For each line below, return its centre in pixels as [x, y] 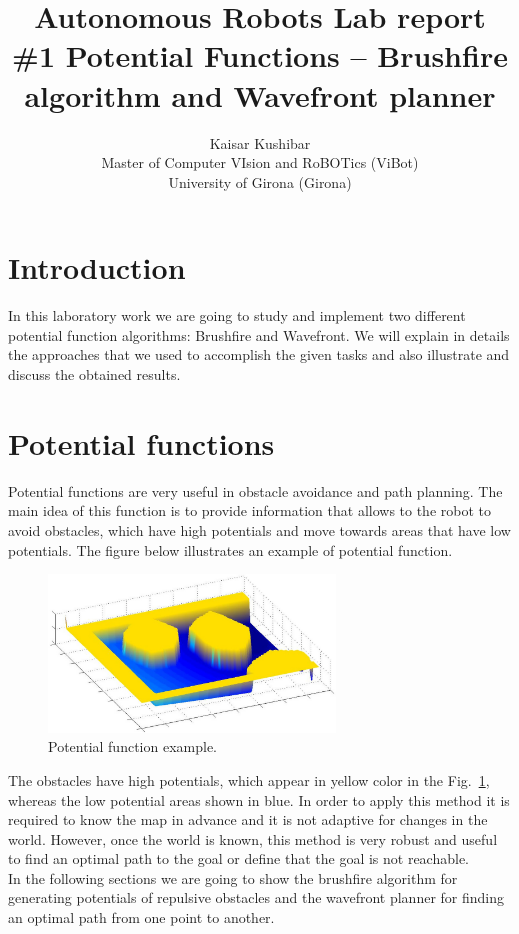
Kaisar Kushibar [260, 142]
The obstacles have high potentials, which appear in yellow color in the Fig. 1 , [249, 779]
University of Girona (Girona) [260, 181]
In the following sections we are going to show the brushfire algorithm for [233, 877]
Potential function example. [132, 746]
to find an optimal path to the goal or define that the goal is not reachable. [239, 858]
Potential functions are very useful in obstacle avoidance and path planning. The [255, 490]
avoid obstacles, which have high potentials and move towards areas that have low [259, 529]
